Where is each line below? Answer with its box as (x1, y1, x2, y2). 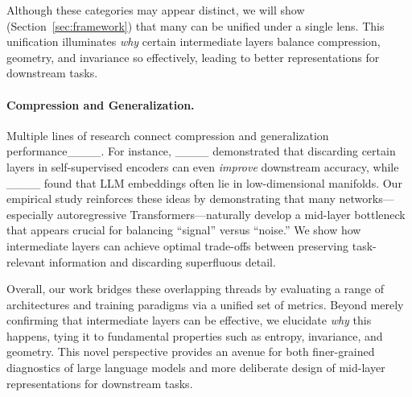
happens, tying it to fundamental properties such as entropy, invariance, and (6, 327, 383, 344)
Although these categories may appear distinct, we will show (6, 2, 305, 18)
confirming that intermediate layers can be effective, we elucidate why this (6, 312, 372, 329)
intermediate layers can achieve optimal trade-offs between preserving (6, 237, 349, 254)
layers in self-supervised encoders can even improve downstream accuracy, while (6, 158, 399, 175)
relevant (6, 253, 46, 270)
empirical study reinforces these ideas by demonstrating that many (6, 190, 336, 207)
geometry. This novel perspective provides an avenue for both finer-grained (6, 343, 375, 360)
